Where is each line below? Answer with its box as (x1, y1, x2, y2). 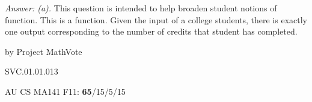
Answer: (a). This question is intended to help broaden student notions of (5, 2, 277, 14)
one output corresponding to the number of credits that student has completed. (5, 25, 298, 38)
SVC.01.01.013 (5, 65, 58, 78)
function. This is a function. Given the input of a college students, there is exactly (5, 13, 307, 26)
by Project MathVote (5, 45, 82, 57)
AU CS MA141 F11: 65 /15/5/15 (5, 85, 126, 97)
